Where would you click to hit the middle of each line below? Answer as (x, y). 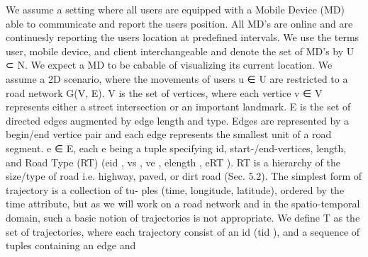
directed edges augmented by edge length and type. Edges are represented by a (177, 120)
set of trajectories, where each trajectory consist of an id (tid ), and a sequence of (183, 231)
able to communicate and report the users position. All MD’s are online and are (179, 23)
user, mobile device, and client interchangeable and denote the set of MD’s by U (180, 51)
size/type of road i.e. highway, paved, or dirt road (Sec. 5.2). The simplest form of (184, 176)
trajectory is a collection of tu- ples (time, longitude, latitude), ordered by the (175, 189)
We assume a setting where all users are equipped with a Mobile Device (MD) (175, 9)
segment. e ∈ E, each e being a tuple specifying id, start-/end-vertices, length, (176, 148)
